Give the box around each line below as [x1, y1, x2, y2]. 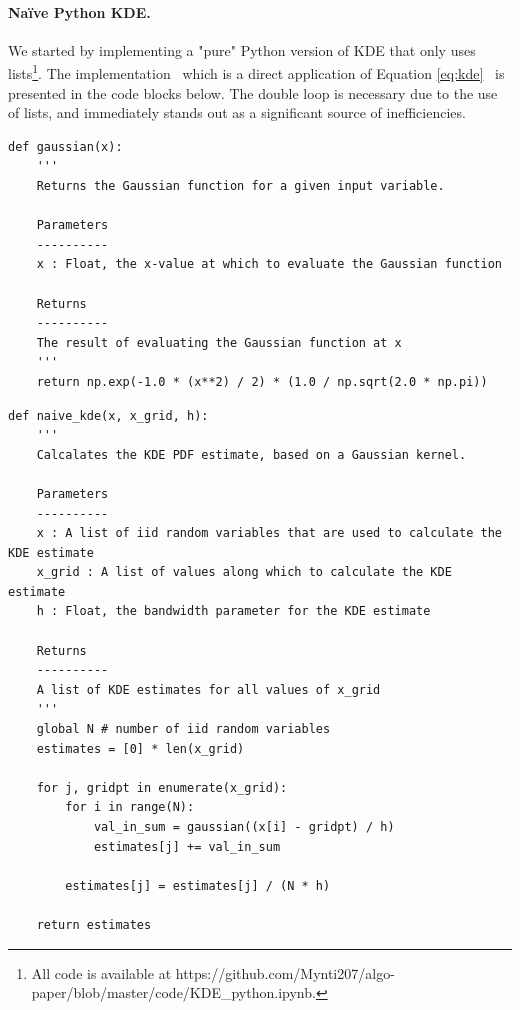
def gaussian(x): [8, 139, 123, 154]
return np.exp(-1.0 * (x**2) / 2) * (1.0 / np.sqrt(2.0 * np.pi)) [36, 374, 488, 389]
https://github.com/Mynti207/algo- [175, 962, 395, 983]
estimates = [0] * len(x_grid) [36, 741, 245, 756]
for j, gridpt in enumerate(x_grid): [36, 780, 288, 795]
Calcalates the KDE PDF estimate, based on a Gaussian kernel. [36, 447, 467, 462]
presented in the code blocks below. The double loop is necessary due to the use [8, 82, 498, 103]
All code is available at [31, 962, 172, 983]
